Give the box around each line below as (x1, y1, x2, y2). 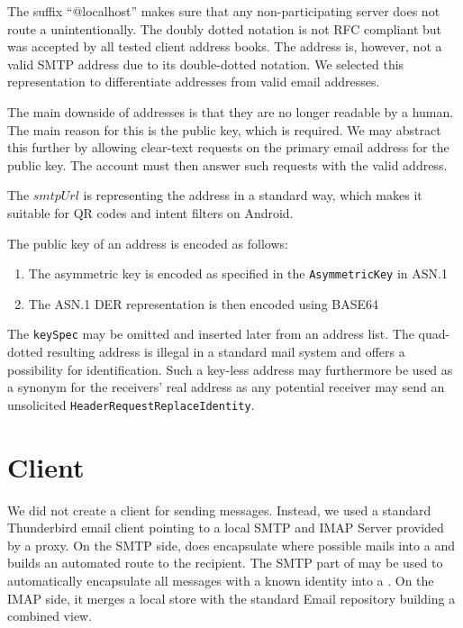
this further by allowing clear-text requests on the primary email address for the (7, 138, 449, 157)
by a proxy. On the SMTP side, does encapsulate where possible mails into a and (7, 535, 455, 554)
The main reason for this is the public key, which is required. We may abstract (7, 120, 441, 139)
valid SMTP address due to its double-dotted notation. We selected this (7, 54, 404, 73)
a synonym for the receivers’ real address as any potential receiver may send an (7, 378, 445, 396)
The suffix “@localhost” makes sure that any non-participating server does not (7, 2, 440, 20)
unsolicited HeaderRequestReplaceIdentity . (7, 395, 255, 414)
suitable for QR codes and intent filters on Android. (7, 203, 294, 222)
